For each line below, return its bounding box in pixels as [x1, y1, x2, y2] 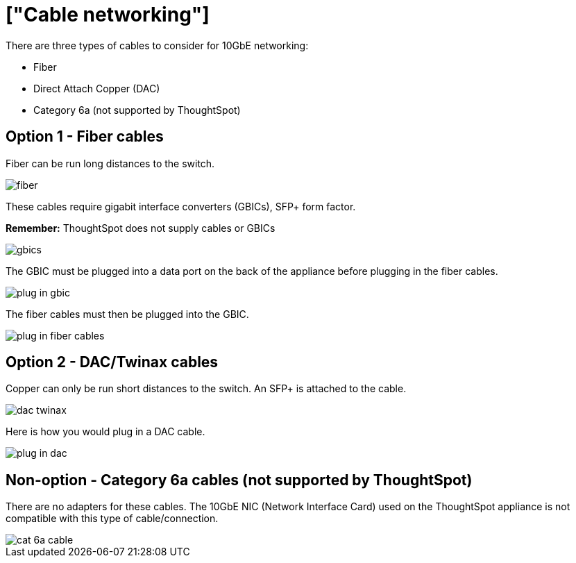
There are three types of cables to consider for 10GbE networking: [6, 39, 309, 51]
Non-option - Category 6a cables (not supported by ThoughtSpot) [6, 471, 473, 489]
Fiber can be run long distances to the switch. [6, 157, 215, 169]
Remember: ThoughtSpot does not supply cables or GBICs [6, 221, 276, 234]
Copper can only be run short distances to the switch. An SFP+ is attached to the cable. [6, 383, 407, 395]
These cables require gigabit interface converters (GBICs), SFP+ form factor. [6, 200, 356, 212]
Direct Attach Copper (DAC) [33, 82, 160, 94]
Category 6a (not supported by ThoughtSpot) [33, 103, 241, 116]
